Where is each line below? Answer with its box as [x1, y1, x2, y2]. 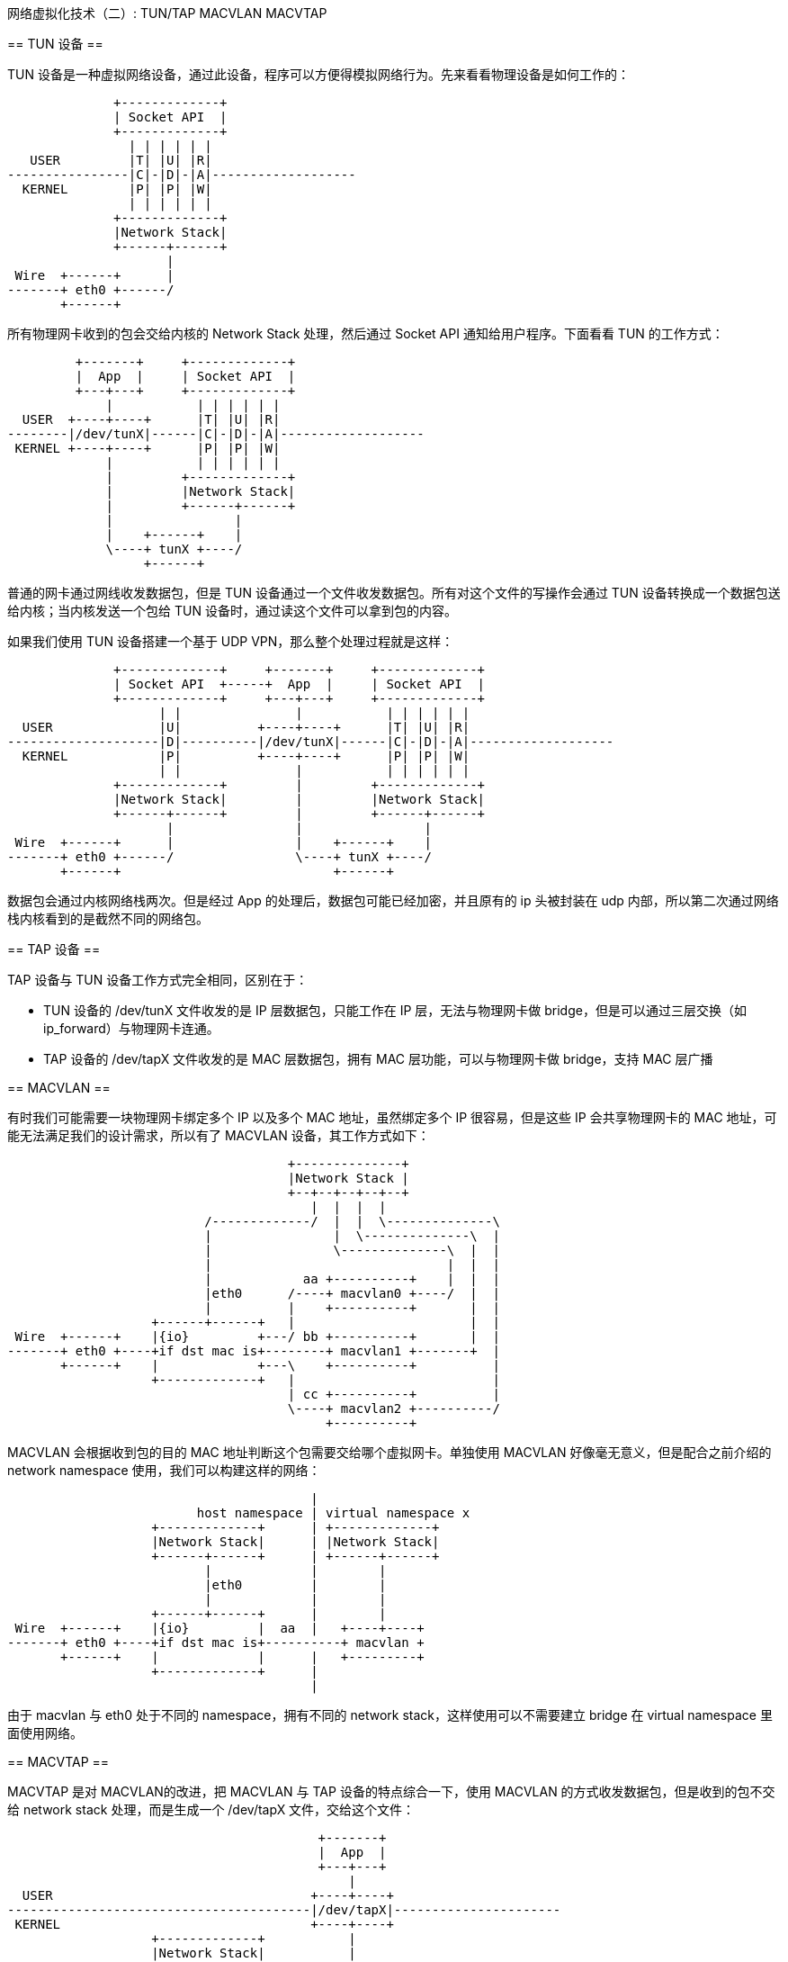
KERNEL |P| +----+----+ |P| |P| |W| [22, 749, 470, 763]
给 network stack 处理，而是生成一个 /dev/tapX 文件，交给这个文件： [7, 1802, 416, 1817]
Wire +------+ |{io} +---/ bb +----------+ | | [14, 1329, 500, 1344]
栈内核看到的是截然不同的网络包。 [7, 911, 209, 926]
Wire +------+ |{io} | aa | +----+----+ [14, 1621, 425, 1635]
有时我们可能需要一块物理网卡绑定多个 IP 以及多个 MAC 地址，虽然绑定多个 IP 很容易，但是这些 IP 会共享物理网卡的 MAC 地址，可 [7, 1110, 777, 1125]
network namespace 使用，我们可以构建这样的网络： [7, 1462, 321, 1478]
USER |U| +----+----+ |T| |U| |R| [22, 720, 470, 734]
